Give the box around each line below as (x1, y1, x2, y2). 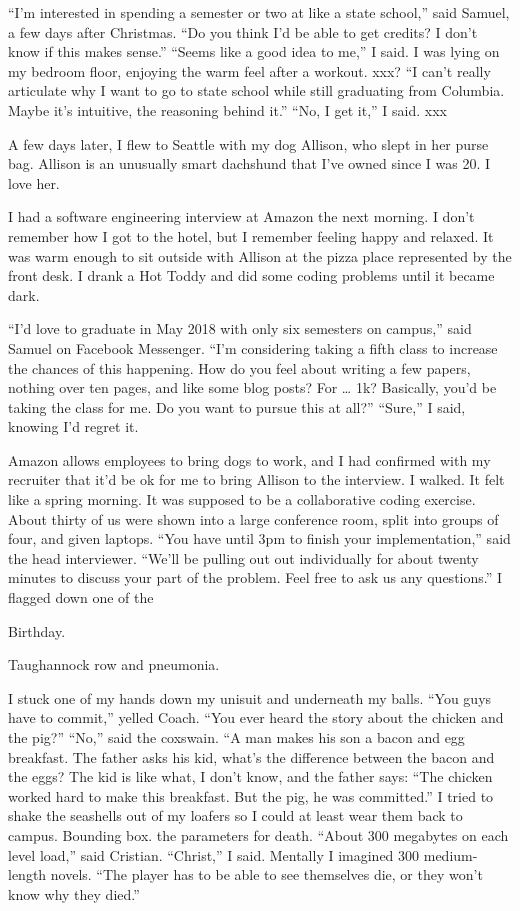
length (8, 864, 47, 885)
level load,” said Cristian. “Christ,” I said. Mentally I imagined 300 (8, 844, 420, 865)
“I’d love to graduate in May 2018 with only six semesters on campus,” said (8, 318, 472, 339)
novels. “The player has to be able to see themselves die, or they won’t (50, 864, 483, 885)
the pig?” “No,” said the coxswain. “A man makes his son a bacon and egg (8, 727, 465, 747)
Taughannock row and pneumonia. (8, 654, 220, 675)
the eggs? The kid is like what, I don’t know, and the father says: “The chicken (8, 766, 493, 787)
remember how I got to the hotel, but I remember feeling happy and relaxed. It (8, 225, 494, 246)
